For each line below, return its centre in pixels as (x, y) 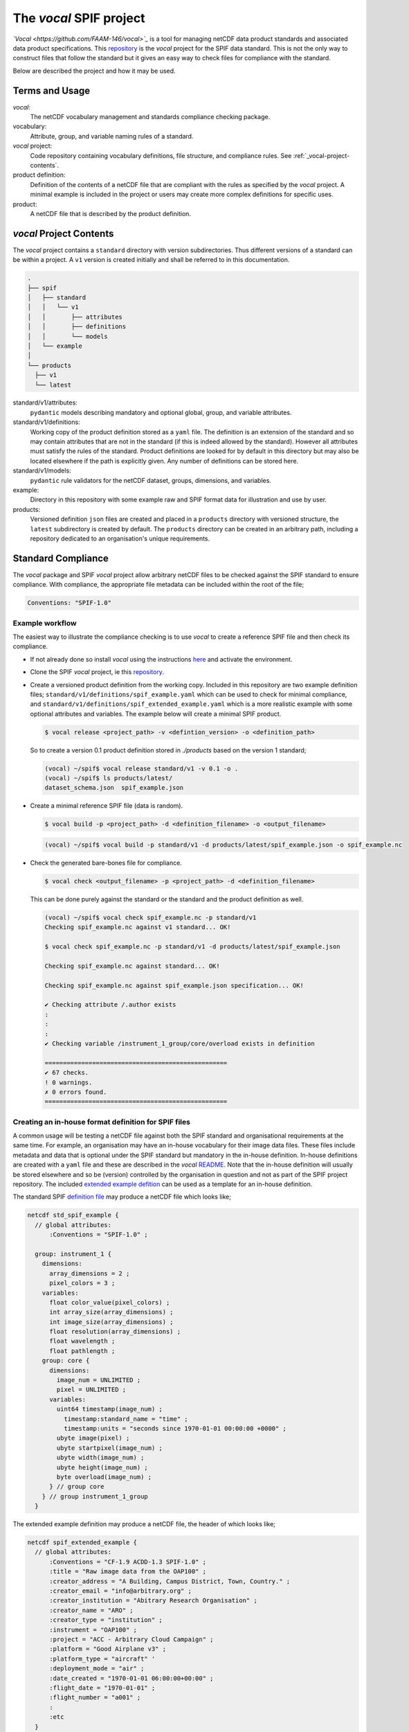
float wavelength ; (82, 1341)
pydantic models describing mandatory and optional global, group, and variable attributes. (161, 412)
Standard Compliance (61, 558)
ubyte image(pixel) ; (93, 1438)
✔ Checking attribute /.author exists (110, 1005)
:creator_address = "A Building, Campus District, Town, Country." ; (170, 1581)
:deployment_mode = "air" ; (97, 1669)
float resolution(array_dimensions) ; (115, 1332)
